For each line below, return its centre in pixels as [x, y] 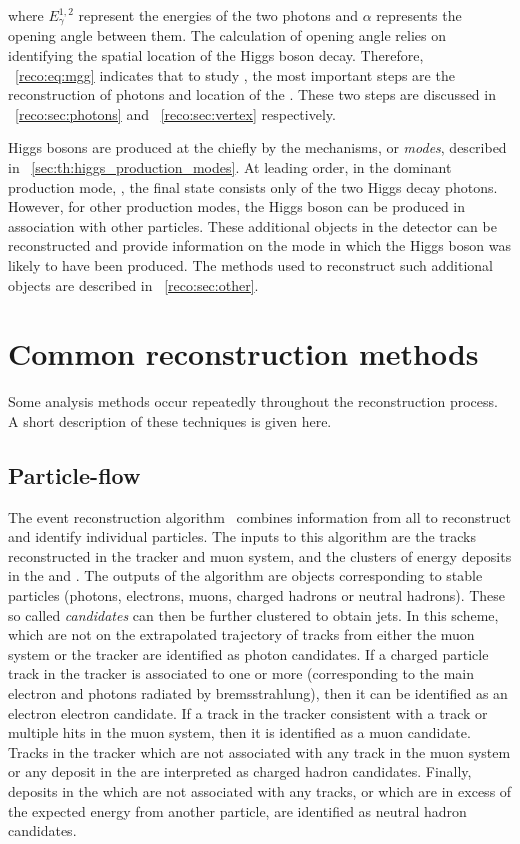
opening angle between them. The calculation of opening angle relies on [227, 35]
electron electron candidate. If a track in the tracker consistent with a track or [248, 712]
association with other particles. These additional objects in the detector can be [252, 225]
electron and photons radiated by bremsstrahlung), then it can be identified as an [258, 693]
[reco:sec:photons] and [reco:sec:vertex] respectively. [175, 113]
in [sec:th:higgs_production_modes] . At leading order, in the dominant [230, 167]
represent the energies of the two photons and [218, 15]
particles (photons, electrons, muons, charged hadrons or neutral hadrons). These [257, 595]
